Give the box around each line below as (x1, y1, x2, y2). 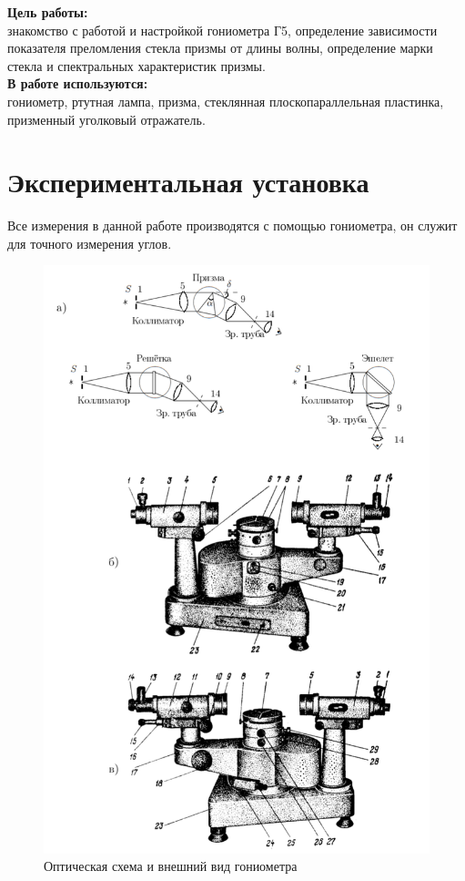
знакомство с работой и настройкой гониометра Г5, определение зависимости (7, 20, 438, 39)
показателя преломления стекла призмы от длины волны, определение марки (7, 38, 433, 57)
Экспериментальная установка (7, 163, 369, 200)
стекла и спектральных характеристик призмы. (7, 56, 266, 75)
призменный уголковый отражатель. (7, 109, 206, 128)
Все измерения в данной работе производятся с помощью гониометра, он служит (7, 216, 458, 235)
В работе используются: (7, 74, 148, 93)
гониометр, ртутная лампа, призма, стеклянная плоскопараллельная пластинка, (7, 91, 444, 110)
